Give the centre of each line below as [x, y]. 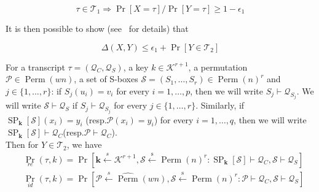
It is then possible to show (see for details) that [97, 28]
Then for [22, 144]
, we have [84, 144]
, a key [136, 67]
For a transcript [35, 67]
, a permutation [218, 67]
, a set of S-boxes [106, 79]
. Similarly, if [220, 105]
